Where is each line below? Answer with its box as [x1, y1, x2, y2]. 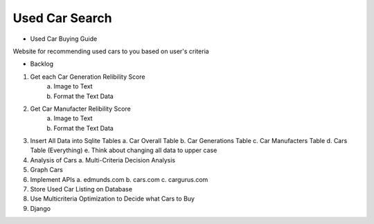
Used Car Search [12, 10, 112, 26]
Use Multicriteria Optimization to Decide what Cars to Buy [30, 194, 195, 203]
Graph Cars [30, 166, 64, 174]
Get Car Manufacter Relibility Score [30, 104, 131, 113]
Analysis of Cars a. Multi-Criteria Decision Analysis [30, 156, 176, 164]
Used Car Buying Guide [30, 35, 98, 43]
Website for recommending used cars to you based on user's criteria [12, 47, 209, 55]
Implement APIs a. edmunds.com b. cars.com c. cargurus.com [30, 175, 208, 183]
